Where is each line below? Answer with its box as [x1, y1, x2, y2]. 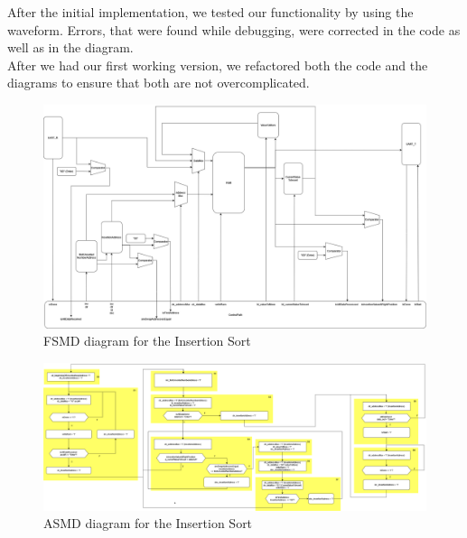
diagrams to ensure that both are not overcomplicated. [7, 73, 310, 92]
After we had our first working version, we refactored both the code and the [7, 55, 428, 74]
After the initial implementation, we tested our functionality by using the [7, 3, 414, 21]
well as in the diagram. [7, 38, 134, 57]
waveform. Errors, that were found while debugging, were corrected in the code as [7, 20, 461, 39]
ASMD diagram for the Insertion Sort [43, 514, 253, 533]
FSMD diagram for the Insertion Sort [43, 331, 251, 350]
